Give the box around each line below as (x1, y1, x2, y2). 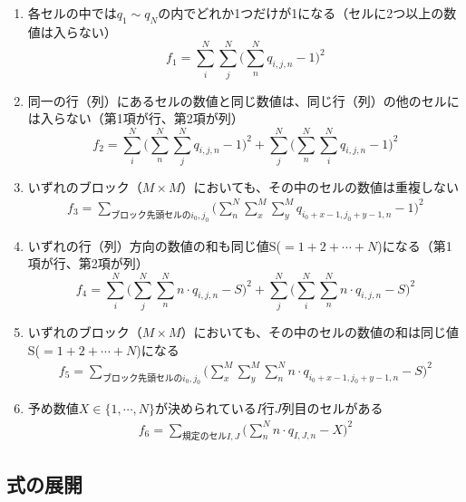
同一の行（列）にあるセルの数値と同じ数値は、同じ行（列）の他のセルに (27, 91, 460, 110)
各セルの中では (27, 4, 117, 22)
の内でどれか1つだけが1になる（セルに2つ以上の (158, 4, 444, 22)
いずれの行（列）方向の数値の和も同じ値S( (27, 236, 282, 255)
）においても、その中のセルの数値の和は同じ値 (180, 323, 460, 342)
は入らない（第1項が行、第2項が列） (27, 109, 244, 128)
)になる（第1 (377, 236, 452, 255)
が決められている (155, 399, 257, 418)
